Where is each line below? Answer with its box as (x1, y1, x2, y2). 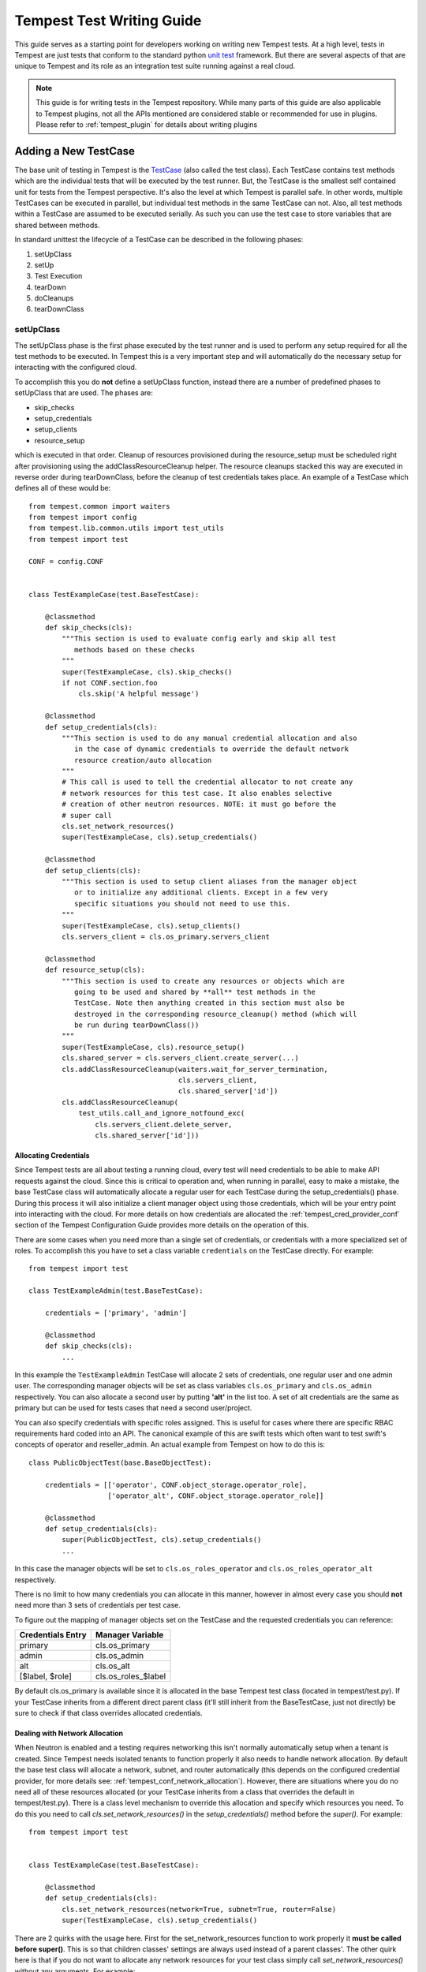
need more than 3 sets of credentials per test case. (14, 1600, 181, 1610)
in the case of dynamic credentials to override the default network (73, 745, 349, 753)
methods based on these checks (73, 645, 196, 654)
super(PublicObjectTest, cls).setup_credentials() (62, 1535, 262, 1544)
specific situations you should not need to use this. (73, 899, 291, 908)
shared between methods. (14, 220, 100, 230)
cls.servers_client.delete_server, (95, 1120, 233, 1129)
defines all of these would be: (14, 484, 111, 493)
